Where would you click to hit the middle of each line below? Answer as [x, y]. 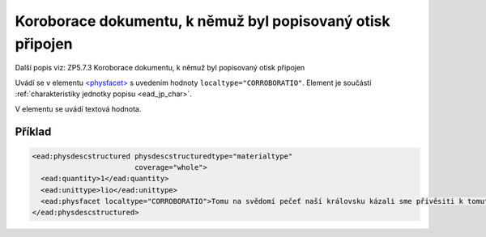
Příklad [33, 132]
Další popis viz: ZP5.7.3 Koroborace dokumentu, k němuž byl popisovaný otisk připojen [160, 68]
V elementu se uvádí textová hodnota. [78, 108]
